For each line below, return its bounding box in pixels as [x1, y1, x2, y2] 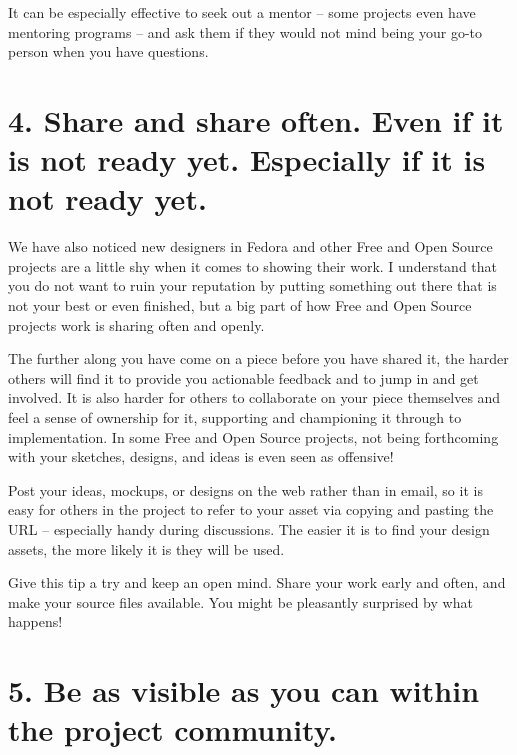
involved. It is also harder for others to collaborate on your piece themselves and [8, 387, 501, 408]
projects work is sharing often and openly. [8, 314, 265, 335]
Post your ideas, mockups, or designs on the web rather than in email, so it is [8, 479, 483, 500]
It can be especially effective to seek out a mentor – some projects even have [8, 2, 476, 22]
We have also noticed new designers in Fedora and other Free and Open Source [8, 236, 493, 257]
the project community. [8, 709, 337, 750]
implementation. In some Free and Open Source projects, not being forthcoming [8, 426, 499, 447]
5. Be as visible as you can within [8, 670, 480, 711]
